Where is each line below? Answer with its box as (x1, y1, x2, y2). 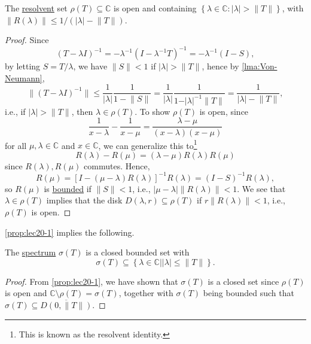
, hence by (202, 60, 239, 72)
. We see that (237, 182, 286, 194)
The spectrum (5, 246, 56, 258)
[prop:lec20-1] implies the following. (5, 226, 135, 238)
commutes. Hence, (84, 159, 150, 172)
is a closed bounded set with (86, 246, 190, 258)
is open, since (199, 105, 249, 117)
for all (5, 139, 27, 151)
